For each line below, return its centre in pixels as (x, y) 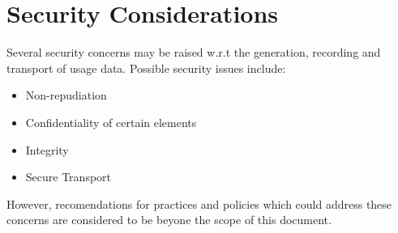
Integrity (47, 149)
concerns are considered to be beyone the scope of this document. (169, 220)
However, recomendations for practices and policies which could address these (199, 203)
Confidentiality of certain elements (111, 122)
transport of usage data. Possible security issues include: (146, 68)
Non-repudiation (66, 95)
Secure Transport (68, 177)
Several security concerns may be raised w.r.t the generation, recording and (194, 52)
